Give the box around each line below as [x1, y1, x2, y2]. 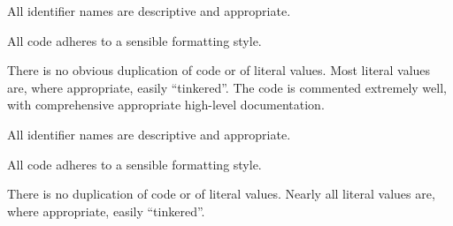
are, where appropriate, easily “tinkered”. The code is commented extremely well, [7, 78, 447, 96]
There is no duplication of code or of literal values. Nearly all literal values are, [7, 185, 435, 203]
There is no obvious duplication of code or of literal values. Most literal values [7, 61, 431, 79]
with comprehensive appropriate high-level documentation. [7, 95, 325, 114]
